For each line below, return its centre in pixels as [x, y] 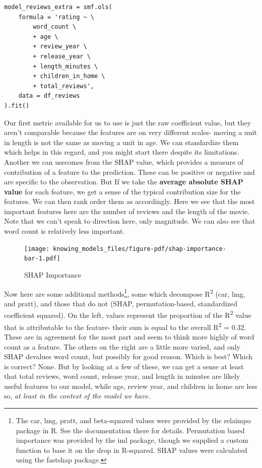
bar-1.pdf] [42, 259]
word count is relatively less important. [64, 231]
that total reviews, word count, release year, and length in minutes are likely [122, 376]
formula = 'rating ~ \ [56, 17]
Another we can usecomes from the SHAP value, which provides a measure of [124, 161]
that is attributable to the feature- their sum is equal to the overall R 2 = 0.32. [125, 326]
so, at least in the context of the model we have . [77, 396]
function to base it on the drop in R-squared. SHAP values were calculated [132, 450]
